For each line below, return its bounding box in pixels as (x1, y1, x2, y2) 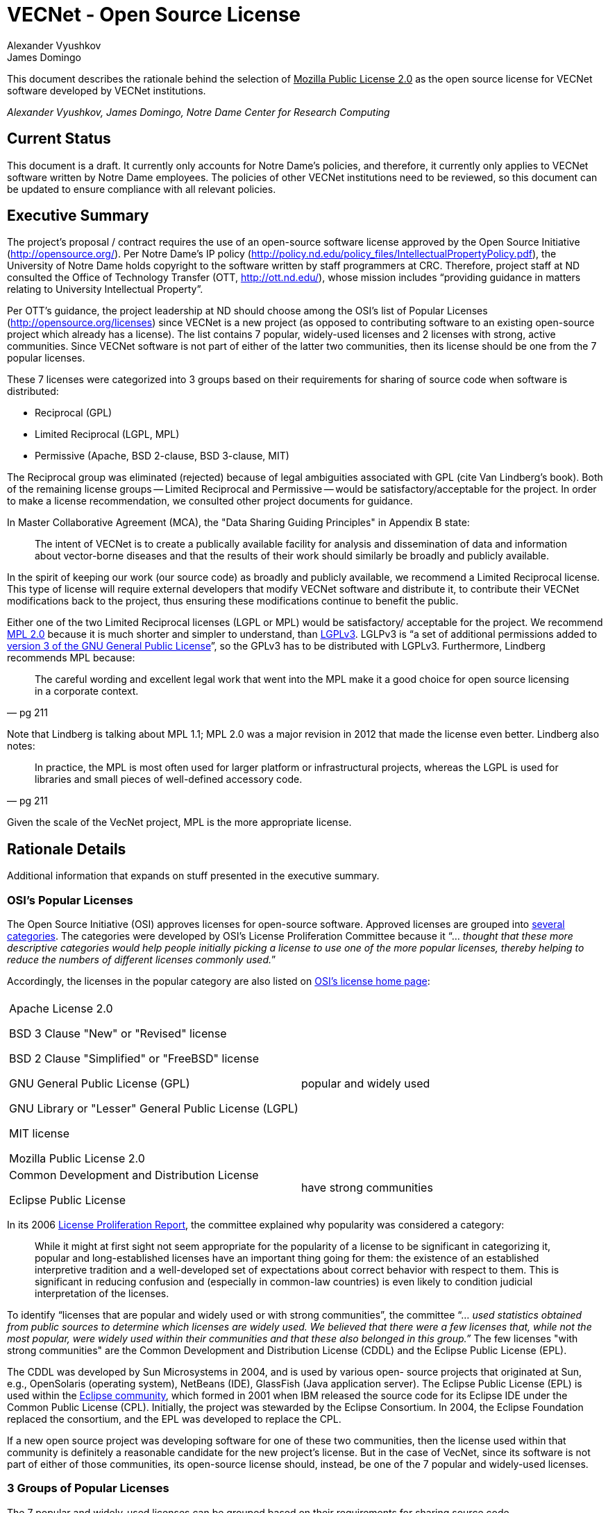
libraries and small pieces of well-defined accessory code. (35, 773, 303, 786)
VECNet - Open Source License (7, 3, 301, 26)
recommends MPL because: (7, 652, 135, 664)
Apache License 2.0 (9, 1001, 113, 1016)
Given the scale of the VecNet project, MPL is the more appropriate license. (7, 816, 352, 829)
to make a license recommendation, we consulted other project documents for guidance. (7, 495, 413, 507)
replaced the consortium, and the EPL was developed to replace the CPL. (7, 1413, 341, 1426)
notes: (7, 740, 35, 752)
